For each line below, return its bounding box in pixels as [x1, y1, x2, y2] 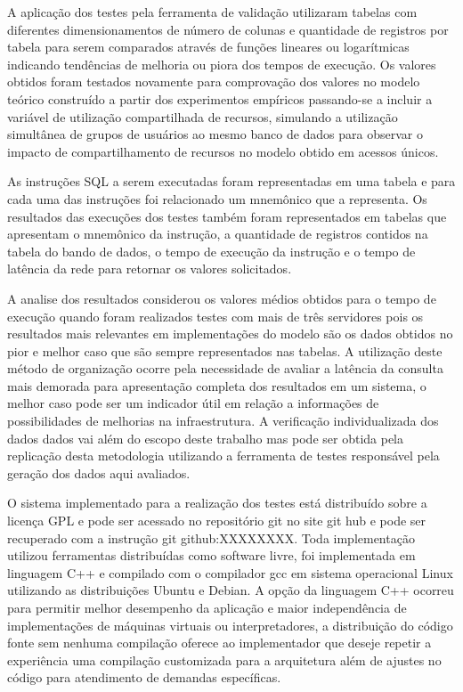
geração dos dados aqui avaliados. [7, 463, 191, 482]
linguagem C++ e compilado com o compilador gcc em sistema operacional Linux [7, 563, 453, 582]
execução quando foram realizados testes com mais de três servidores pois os [7, 306, 424, 325]
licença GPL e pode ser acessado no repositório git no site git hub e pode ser [7, 511, 426, 530]
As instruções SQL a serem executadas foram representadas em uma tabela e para [7, 172, 456, 191]
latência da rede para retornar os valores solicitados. [7, 259, 292, 278]
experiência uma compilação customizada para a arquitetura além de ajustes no [7, 650, 442, 669]
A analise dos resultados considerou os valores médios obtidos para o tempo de [7, 289, 436, 307]
